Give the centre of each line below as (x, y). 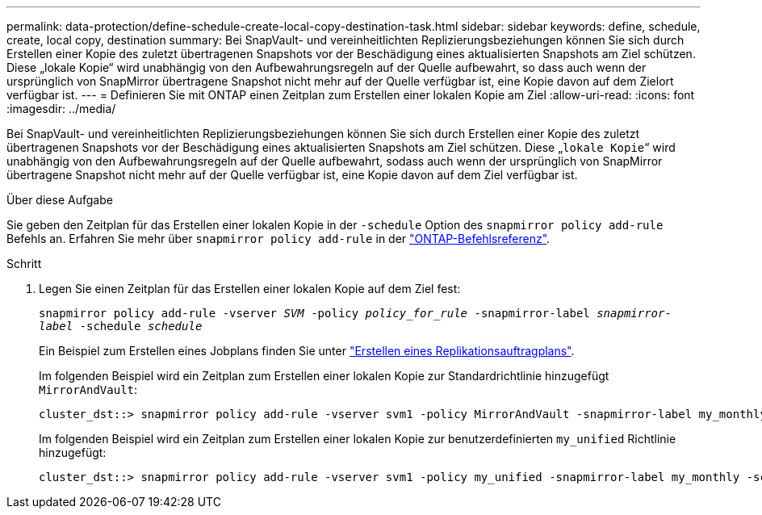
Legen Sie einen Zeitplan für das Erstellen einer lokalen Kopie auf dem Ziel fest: (250, 289)
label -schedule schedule (121, 326)
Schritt (24, 264)
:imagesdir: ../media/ (61, 109)
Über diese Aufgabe (60, 200)
